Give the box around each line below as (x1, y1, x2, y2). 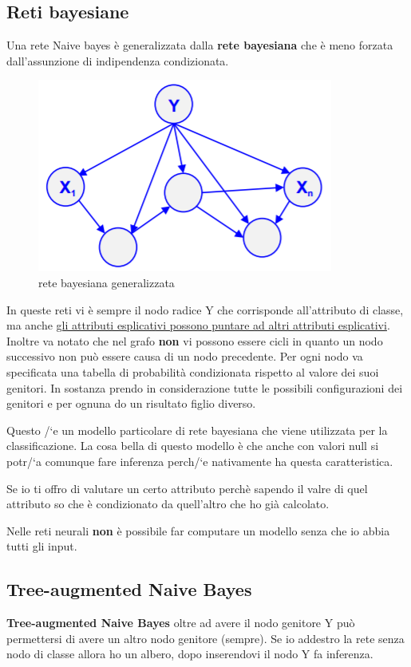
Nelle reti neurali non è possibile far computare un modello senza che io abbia (6, 522, 390, 539)
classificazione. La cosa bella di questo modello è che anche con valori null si (6, 437, 379, 454)
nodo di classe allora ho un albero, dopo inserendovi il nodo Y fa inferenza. (6, 645, 373, 662)
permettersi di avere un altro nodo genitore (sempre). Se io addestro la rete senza (6, 630, 405, 646)
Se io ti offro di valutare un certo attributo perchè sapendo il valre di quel (6, 480, 368, 496)
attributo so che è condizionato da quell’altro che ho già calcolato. (6, 495, 330, 512)
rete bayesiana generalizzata (38, 274, 175, 290)
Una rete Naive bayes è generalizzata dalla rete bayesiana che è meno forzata (6, 37, 393, 53)
